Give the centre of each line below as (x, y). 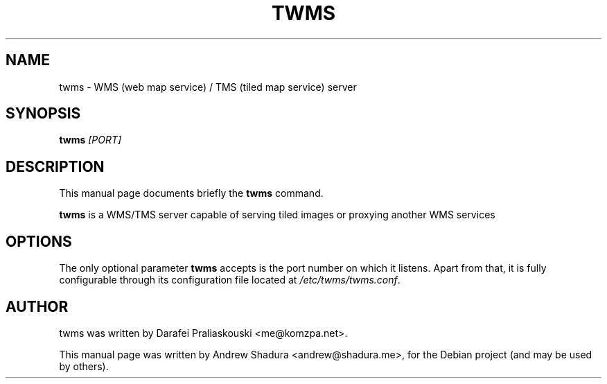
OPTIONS (39, 241)
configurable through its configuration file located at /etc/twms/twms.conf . (230, 280)
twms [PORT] (90, 140)
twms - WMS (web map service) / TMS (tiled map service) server (208, 87)
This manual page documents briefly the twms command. (191, 193)
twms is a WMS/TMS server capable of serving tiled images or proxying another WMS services (277, 215)
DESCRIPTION (55, 166)
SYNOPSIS (43, 114)
